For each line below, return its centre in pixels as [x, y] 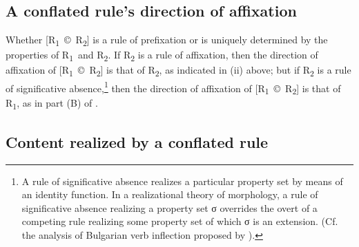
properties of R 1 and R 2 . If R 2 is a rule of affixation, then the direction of [162, 56]
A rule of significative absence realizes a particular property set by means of [182, 181]
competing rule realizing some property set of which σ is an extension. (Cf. [180, 221]
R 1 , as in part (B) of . [52, 104]
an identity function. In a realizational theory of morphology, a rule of [170, 194]
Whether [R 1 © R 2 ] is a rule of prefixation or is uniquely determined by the [167, 40]
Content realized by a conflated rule [137, 141]
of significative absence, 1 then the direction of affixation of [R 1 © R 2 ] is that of [173, 88]
